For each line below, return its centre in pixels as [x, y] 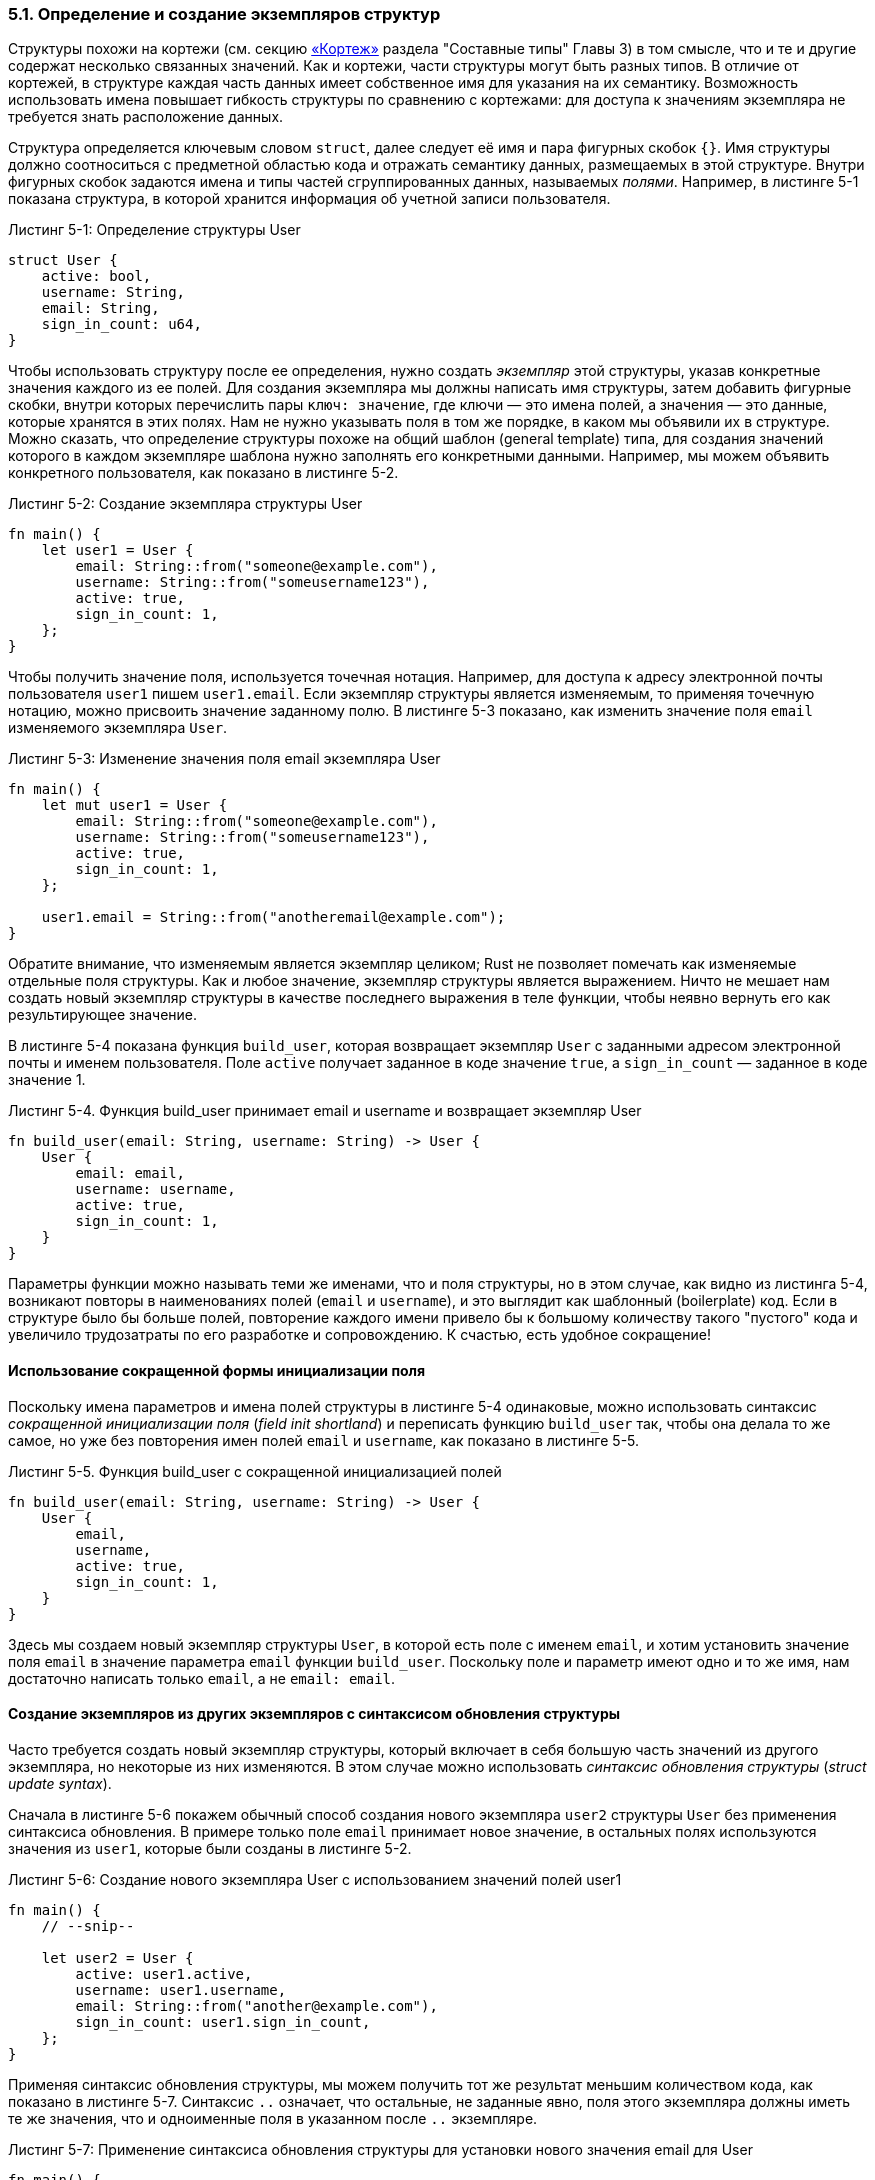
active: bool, [96, 276]
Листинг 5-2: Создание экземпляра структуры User [185, 504]
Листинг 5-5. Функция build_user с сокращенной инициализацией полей [255, 1471]
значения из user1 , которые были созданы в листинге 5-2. [210, 1848]
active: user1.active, [164, 1973]
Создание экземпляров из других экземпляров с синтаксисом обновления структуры [314, 1714]
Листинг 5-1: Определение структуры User [154, 230]
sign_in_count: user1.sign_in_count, [223, 2021]
